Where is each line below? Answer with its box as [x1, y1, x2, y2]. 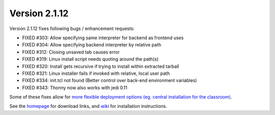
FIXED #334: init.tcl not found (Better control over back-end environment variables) [22, 77, 197, 83]
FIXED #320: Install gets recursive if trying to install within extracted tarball [22, 63, 179, 69]
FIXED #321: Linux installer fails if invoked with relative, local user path [22, 70, 170, 76]
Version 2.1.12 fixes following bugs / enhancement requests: [9, 25, 135, 32]
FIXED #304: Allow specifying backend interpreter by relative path [22, 42, 161, 48]
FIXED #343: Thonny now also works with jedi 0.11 [22, 84, 127, 91]
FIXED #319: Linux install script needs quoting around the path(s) [22, 56, 159, 62]
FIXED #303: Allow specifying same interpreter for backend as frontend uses [22, 35, 184, 41]
